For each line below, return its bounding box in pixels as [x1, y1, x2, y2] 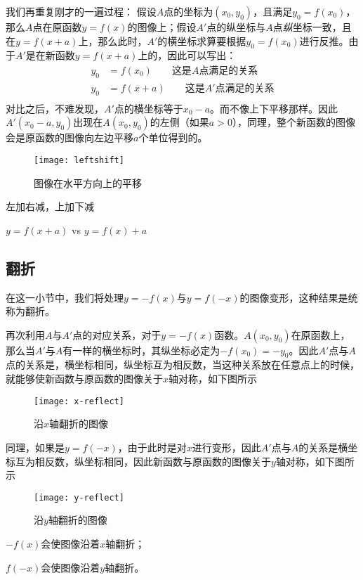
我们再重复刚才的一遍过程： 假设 [6, 4, 157, 18]
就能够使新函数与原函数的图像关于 [6, 371, 163, 386]
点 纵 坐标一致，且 [272, 20, 352, 34]
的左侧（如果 [150, 115, 209, 129]
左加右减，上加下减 [6, 199, 94, 214]
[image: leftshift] [34, 155, 124, 165]
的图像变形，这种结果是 [239, 290, 348, 304]
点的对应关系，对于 [72, 327, 161, 342]
